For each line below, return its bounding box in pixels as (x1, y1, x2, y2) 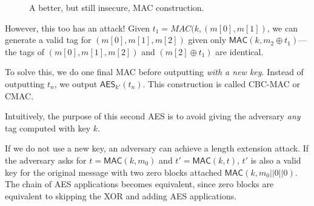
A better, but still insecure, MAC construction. (29, 1, 204, 13)
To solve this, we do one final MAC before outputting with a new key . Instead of (5, 65, 304, 78)
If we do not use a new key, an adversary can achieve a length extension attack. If (5, 142, 309, 154)
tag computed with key (5, 121, 91, 134)
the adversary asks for (5, 153, 87, 166)
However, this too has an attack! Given (5, 21, 150, 34)
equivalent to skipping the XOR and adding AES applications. (5, 189, 237, 202)
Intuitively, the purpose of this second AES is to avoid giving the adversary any (5, 110, 301, 122)
